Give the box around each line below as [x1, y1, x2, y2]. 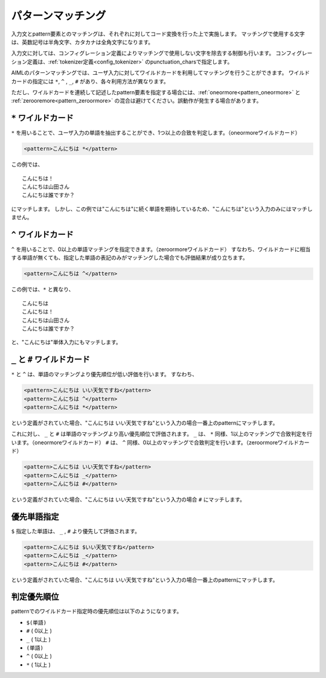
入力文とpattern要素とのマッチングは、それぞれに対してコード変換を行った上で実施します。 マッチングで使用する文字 [11, 30, 305, 37]
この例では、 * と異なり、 [11, 286, 74, 293]
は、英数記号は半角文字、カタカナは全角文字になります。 [11, 38, 154, 45]
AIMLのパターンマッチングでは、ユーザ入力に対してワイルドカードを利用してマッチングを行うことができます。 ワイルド [11, 69, 310, 77]
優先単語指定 [11, 511, 59, 522]
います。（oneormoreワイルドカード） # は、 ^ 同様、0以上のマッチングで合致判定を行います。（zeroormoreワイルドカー [11, 438, 310, 446]
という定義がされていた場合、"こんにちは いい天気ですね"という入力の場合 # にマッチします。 [11, 496, 246, 503]
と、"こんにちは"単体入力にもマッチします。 [11, 339, 122, 346]
